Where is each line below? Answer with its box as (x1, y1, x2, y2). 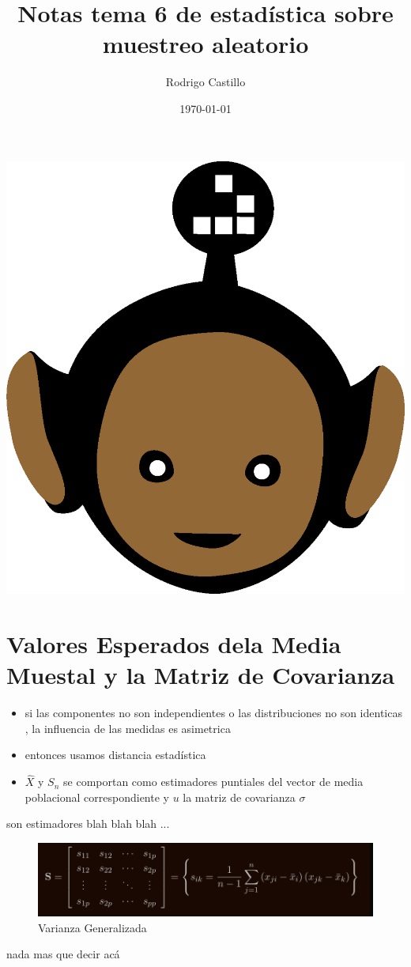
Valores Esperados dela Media (6, 628, 341, 660)
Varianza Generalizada (38, 919, 147, 935)
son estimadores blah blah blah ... (6, 815, 170, 832)
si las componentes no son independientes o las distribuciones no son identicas (25, 704, 402, 721)
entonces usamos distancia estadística (25, 746, 206, 763)
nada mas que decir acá (6, 946, 120, 962)
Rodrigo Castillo (165, 74, 246, 90)
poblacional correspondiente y (25, 788, 169, 805)
